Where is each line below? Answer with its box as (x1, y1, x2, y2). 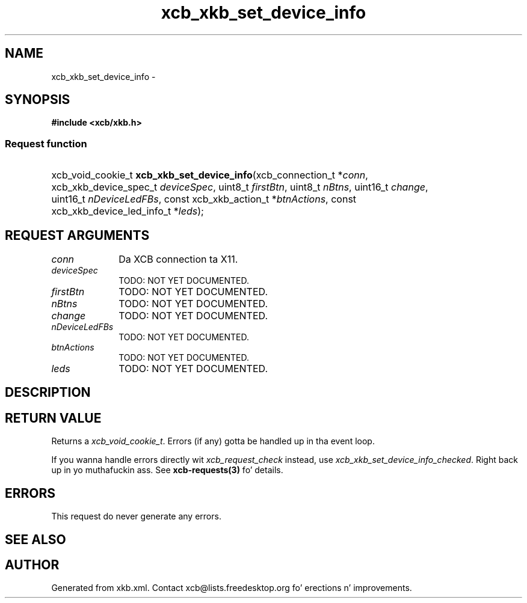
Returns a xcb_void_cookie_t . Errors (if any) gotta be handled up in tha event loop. (51, 436, 375, 447)
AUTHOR (5, 557, 60, 572)
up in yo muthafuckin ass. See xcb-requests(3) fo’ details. (51, 465, 283, 476)
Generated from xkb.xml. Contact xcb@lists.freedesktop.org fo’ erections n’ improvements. (51, 583, 412, 593)
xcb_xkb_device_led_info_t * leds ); (51, 205, 204, 218)
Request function (5, 137, 87, 150)
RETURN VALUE (5, 410, 102, 426)
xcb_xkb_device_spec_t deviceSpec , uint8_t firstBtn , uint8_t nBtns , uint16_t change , (51, 181, 428, 194)
